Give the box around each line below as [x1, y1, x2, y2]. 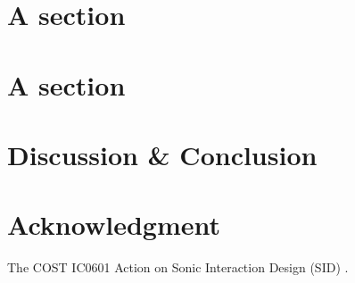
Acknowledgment [7, 206, 220, 243]
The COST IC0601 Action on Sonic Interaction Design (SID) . [7, 258, 349, 277]
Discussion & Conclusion [7, 136, 318, 172]
